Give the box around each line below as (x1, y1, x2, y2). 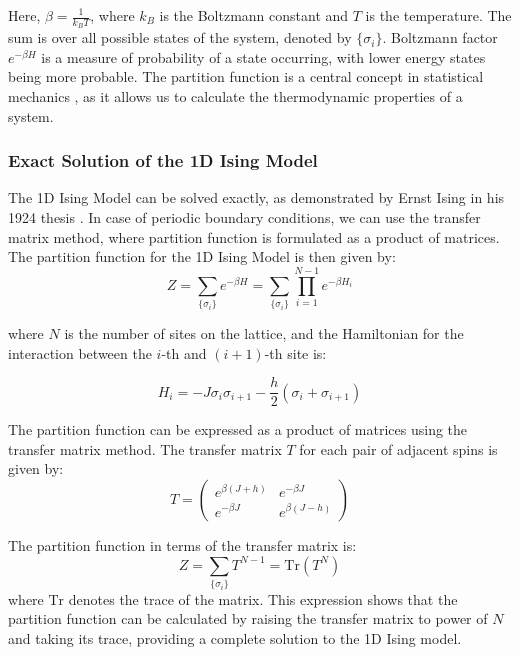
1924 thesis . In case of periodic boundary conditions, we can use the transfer (8, 207, 481, 228)
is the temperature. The (365, 5, 512, 25)
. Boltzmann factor (382, 27, 498, 48)
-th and (161, 342, 207, 363)
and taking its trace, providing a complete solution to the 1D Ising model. (8, 628, 462, 649)
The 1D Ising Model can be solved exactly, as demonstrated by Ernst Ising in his (8, 187, 505, 208)
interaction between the (8, 342, 152, 363)
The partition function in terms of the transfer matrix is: (8, 534, 357, 555)
